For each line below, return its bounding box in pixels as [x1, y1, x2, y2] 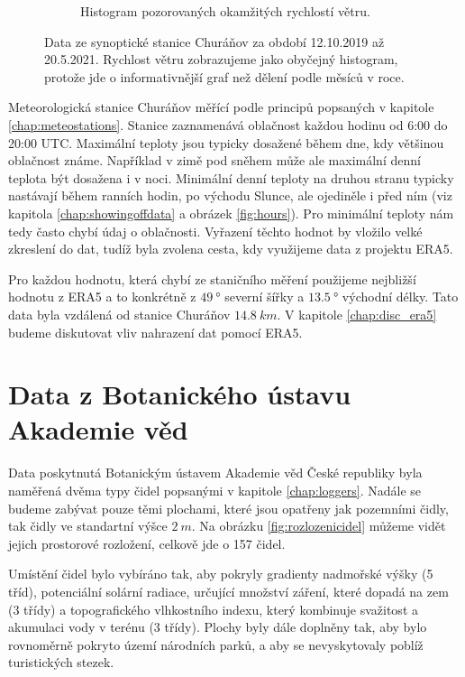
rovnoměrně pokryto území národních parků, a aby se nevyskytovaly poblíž [8, 635, 424, 654]
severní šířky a [224, 287, 305, 306]
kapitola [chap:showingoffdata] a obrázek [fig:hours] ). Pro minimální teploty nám [8, 203, 454, 222]
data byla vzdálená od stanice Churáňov [8, 304, 231, 323]
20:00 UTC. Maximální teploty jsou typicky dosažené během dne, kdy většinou [8, 133, 444, 152]
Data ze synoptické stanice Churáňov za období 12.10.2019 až [44, 32, 385, 51]
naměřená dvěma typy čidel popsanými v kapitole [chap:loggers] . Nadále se [8, 481, 422, 499]
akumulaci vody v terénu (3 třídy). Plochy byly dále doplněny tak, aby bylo [8, 617, 427, 636]
